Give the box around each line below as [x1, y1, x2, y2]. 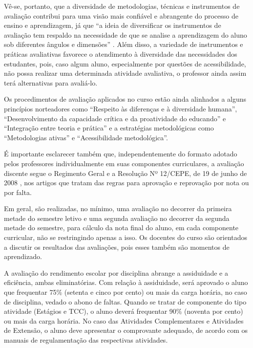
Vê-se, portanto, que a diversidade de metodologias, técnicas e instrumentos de [4, 1, 240, 11]
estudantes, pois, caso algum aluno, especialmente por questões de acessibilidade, [4, 58, 246, 68]
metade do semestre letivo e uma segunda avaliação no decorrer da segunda [4, 213, 230, 223]
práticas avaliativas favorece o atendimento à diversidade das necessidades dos [4, 48, 237, 59]
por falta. [4, 187, 32, 197]
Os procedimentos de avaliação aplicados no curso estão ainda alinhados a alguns [4, 94, 247, 104]
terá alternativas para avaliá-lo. [4, 77, 98, 87]
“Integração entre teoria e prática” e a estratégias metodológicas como [4, 123, 214, 133]
